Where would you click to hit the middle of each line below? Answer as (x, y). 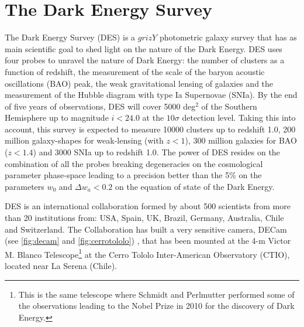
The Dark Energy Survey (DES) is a (70, 37)
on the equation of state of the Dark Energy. (195, 186)
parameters (25, 186)
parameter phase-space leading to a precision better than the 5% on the (133, 175)
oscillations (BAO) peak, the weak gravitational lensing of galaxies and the (139, 83)
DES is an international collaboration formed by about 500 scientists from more (148, 206)
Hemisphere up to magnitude (57, 117)
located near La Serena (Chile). (61, 266)
